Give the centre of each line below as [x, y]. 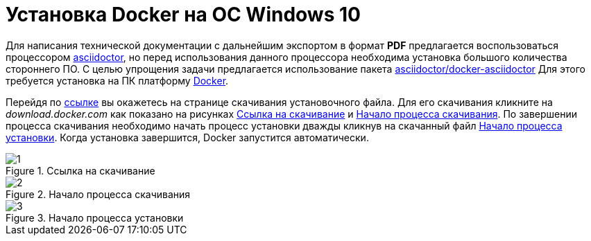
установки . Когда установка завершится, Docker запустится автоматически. [187, 137]
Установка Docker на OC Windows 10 [183, 15]
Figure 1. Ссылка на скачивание [80, 170]
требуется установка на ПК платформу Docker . [117, 80]
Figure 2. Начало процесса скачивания [98, 194]
